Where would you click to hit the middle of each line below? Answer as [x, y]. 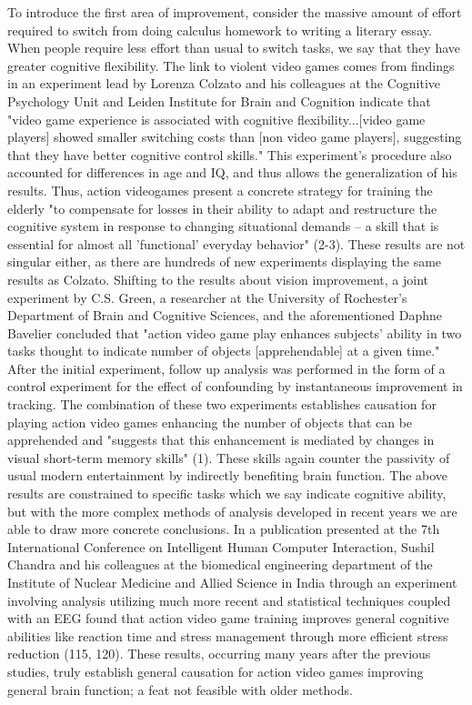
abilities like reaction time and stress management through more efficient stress [228, 635]
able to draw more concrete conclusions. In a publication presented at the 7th [224, 529]
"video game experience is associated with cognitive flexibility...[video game [216, 119]
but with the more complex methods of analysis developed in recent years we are [232, 511]
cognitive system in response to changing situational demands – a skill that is [223, 226]
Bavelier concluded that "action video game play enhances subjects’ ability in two [235, 332]
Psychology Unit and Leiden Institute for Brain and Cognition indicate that [219, 101]
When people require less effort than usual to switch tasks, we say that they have [234, 48]
